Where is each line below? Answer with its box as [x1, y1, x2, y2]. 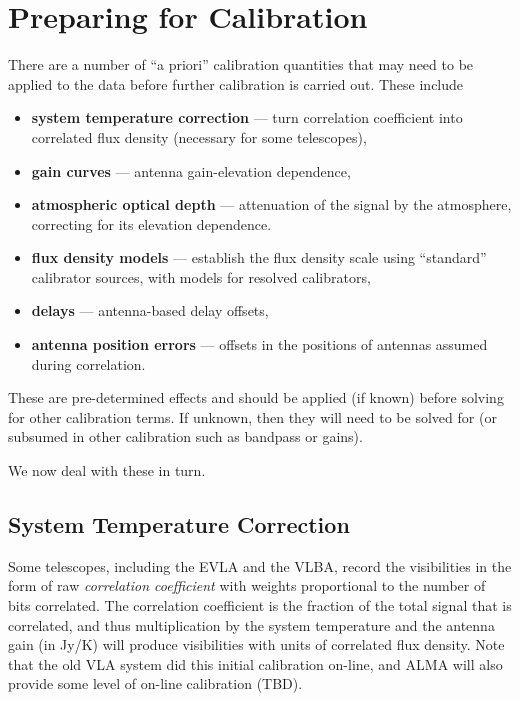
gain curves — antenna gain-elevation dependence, [31, 160, 351, 181]
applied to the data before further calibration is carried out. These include [8, 73, 464, 94]
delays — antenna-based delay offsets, [31, 300, 269, 321]
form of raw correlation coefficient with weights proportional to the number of [8, 575, 486, 596]
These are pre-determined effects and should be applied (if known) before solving [8, 387, 504, 408]
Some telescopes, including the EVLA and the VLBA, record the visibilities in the [8, 555, 512, 576]
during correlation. [31, 353, 146, 374]
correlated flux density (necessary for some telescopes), [31, 126, 367, 147]
